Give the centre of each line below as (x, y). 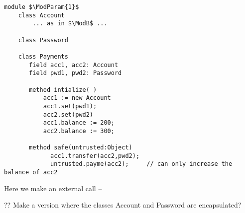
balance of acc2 (31, 173)
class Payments (43, 56)
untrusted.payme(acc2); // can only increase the (141, 164)
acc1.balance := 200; (79, 123)
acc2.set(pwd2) (68, 114)
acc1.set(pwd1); (70, 106)
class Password (43, 40)
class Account (41, 15)
